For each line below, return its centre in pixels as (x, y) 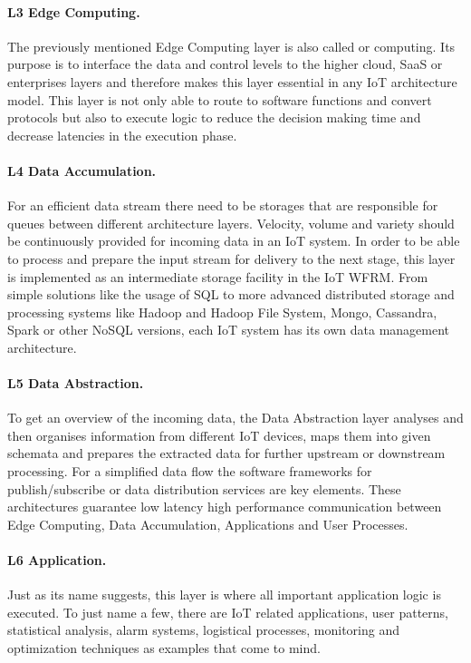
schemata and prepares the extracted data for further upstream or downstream (226, 453)
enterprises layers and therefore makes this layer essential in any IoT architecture (232, 81)
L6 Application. (57, 560)
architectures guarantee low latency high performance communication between (225, 507)
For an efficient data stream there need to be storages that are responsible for (223, 205)
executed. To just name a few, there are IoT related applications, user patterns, (228, 612)
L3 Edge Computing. (74, 11)
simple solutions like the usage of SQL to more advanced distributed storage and (231, 294)
